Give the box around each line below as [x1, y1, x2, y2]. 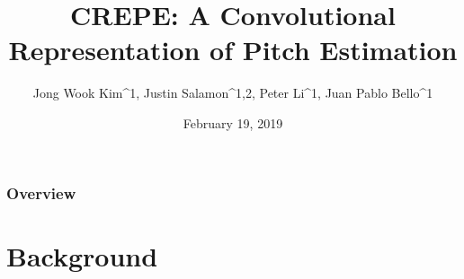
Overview [6, 181, 76, 204]
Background [6, 237, 158, 274]
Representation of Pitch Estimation [8, 31, 458, 68]
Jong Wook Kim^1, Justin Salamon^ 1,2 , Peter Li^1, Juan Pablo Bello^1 [32, 83, 433, 102]
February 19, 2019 [183, 113, 283, 132]
